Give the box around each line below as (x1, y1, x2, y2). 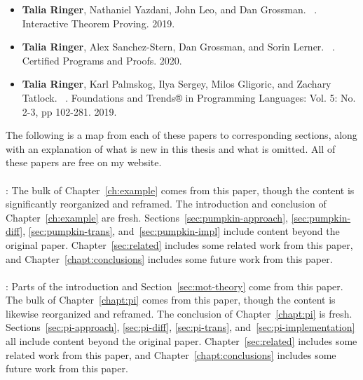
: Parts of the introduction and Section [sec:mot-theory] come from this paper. (6, 278, 343, 293)
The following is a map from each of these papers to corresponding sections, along (6, 128, 357, 142)
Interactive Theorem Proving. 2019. (22, 15, 175, 30)
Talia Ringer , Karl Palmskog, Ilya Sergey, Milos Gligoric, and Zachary (22, 76, 331, 91)
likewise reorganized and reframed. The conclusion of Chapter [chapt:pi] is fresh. (6, 306, 352, 320)
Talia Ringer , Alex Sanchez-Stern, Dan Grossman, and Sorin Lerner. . (22, 39, 335, 54)
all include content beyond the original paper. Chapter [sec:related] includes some (6, 334, 357, 348)
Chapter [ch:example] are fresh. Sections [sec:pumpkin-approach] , (6, 210, 288, 224)
